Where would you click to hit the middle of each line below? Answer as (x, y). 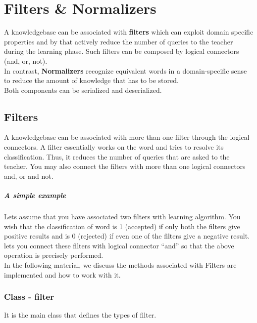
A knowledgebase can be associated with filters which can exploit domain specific (129, 32)
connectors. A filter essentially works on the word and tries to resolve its (114, 147)
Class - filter (29, 297)
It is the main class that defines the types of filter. (80, 315)
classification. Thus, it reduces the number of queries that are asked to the (117, 156)
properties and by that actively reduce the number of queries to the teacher (119, 41)
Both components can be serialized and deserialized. (83, 90)
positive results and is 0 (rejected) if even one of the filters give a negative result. (127, 236)
